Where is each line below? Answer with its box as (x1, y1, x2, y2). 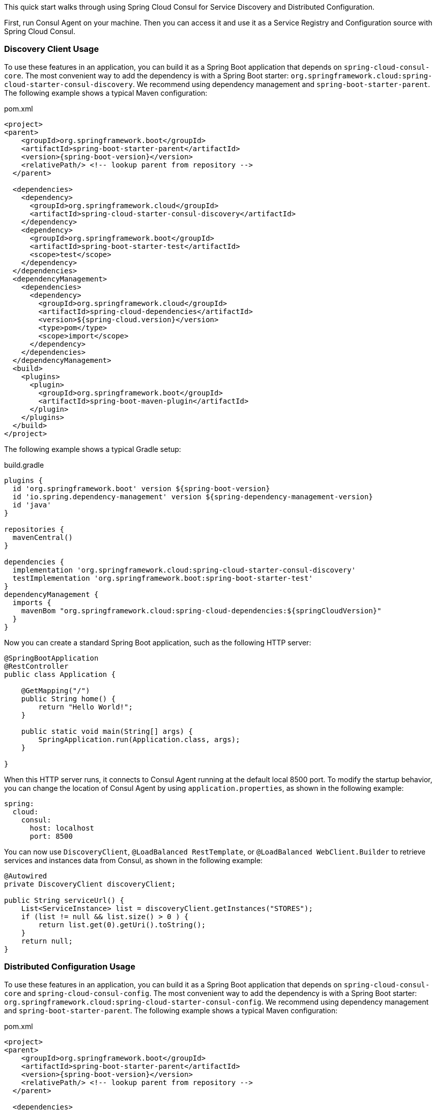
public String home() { (21, 694, 116, 703)
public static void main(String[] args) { (21, 727, 193, 735)
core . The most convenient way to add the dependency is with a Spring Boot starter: (4, 71, 289, 80)
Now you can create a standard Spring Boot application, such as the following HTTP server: (4, 638, 311, 647)
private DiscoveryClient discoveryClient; (4, 879, 176, 888)
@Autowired (4, 871, 47, 880)
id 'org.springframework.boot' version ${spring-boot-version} (12, 484, 270, 493)
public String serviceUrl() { (4, 896, 125, 904)
